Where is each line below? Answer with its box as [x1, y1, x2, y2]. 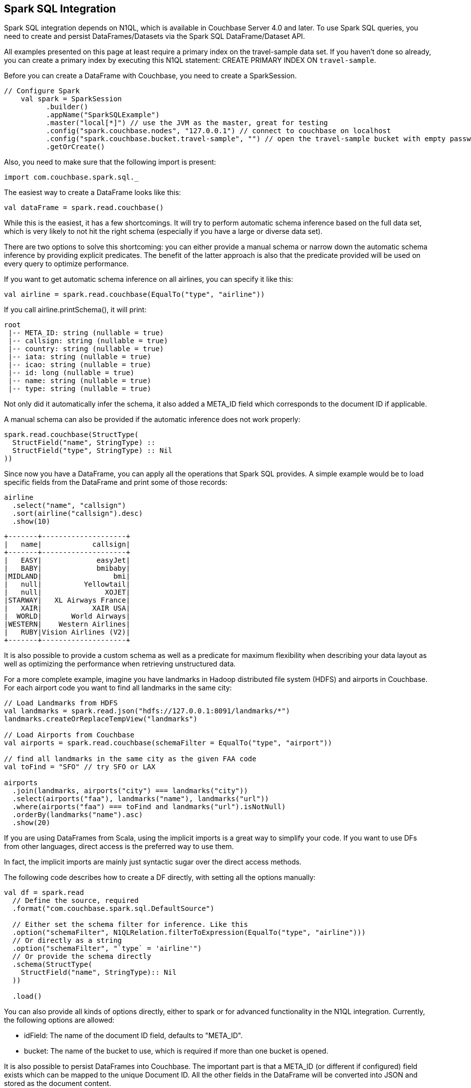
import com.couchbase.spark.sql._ [4, 173, 139, 182]
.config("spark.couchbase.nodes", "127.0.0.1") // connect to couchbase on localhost [46, 127, 391, 135]
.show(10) [12, 517, 50, 526]
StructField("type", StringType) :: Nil [12, 446, 173, 455]
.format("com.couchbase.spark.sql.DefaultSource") [12, 904, 215, 913]
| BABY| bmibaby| [4, 564, 130, 573]
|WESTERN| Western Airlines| [4, 620, 130, 629]
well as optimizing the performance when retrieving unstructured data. [4, 659, 236, 668]
